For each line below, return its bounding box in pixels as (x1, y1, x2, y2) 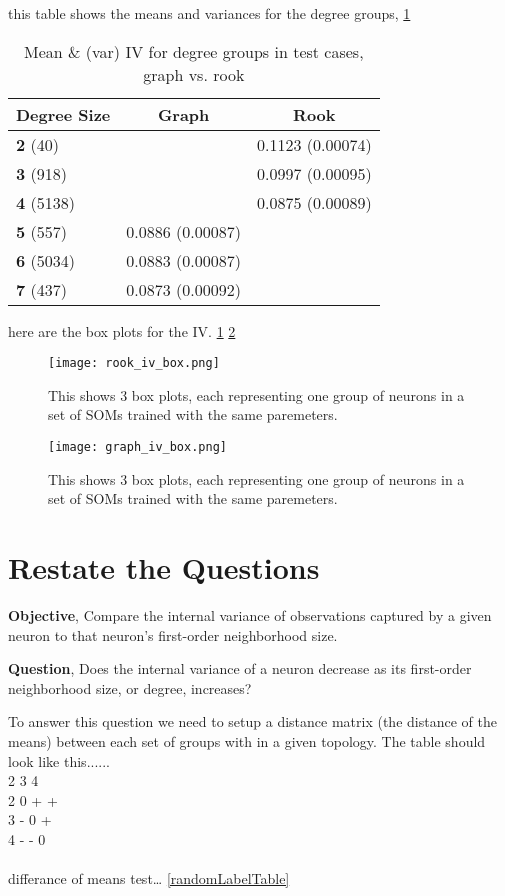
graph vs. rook (143, 62, 245, 86)
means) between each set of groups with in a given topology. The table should (8, 730, 486, 751)
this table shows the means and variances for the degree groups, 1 (8, 3, 411, 23)
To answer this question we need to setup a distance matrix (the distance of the (8, 711, 497, 732)
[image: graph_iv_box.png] (48, 440, 227, 455)
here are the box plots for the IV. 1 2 (8, 320, 236, 341)
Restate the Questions (8, 547, 320, 588)
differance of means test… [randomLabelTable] (8, 868, 290, 889)
